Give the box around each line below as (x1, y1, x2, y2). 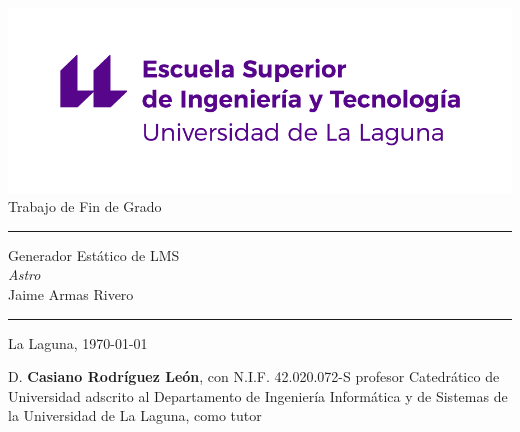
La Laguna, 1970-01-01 (8, 332, 148, 353)
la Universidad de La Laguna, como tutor (8, 405, 262, 426)
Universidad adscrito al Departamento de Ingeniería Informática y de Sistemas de (8, 385, 508, 406)
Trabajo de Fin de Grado (8, 196, 162, 217)
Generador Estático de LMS (8, 244, 180, 265)
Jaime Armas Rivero (8, 283, 134, 304)
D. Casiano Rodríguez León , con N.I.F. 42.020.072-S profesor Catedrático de (8, 366, 500, 387)
